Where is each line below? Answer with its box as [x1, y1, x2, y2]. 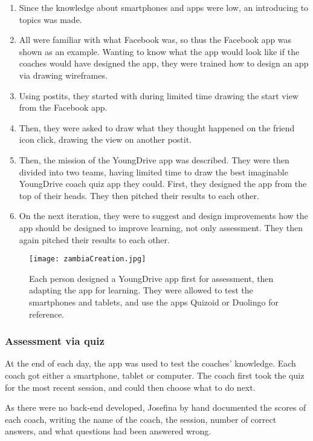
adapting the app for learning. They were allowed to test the [29, 284, 253, 296]
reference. [29, 307, 65, 320]
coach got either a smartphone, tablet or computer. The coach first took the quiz [5, 368, 305, 381]
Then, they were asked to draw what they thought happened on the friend [19, 121, 295, 134]
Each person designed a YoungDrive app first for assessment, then [29, 272, 274, 284]
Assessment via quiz [5, 333, 105, 348]
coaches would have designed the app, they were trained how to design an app [19, 57, 309, 70]
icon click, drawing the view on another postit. [19, 133, 192, 146]
